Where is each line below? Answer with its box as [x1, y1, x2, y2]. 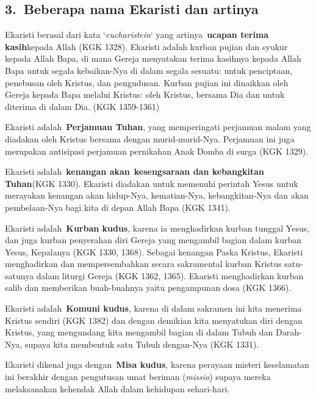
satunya [5, 269, 34, 282]
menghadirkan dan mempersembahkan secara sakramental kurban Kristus [5, 257, 282, 270]
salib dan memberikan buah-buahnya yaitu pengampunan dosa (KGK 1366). [5, 281, 292, 294]
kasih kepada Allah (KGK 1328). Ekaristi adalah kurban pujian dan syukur [5, 40, 288, 53]
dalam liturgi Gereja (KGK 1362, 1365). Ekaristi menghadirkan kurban [36, 269, 304, 282]
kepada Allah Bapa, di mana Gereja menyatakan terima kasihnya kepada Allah [5, 52, 301, 65]
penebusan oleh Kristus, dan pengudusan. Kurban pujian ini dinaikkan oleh [5, 76, 289, 89]
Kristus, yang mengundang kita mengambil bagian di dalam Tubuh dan [5, 326, 273, 339]
